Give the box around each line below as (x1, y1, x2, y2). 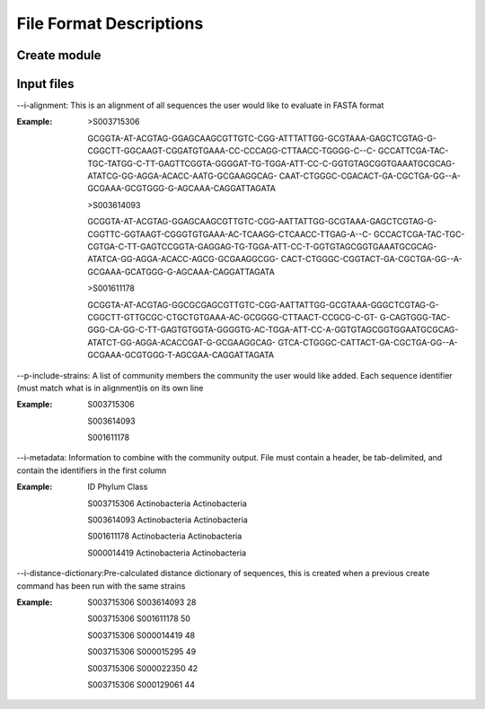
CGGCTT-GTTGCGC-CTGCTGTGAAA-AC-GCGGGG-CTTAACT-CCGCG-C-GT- (87, 311, 378, 322)
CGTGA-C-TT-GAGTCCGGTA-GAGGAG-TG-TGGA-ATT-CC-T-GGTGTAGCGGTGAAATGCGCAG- (87, 241, 437, 251)
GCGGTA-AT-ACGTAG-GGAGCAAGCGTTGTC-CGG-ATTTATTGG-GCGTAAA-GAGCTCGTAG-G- (87, 133, 437, 144)
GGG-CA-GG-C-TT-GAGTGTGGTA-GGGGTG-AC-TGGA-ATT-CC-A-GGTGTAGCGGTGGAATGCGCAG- (87, 324, 459, 336)
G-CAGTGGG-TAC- (379, 311, 451, 322)
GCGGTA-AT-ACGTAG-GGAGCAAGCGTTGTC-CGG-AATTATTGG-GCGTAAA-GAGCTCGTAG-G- (87, 216, 437, 227)
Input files (16, 76, 75, 92)
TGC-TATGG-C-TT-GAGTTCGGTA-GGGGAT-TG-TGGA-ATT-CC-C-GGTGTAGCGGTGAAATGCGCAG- (87, 158, 455, 169)
